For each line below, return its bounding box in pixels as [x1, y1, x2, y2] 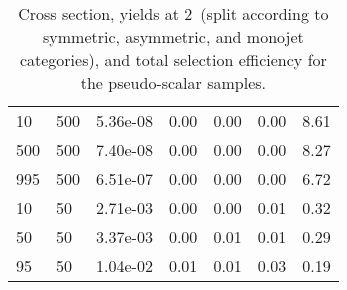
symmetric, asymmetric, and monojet [43, 25, 304, 48]
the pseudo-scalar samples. [80, 71, 266, 94]
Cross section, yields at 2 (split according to [18, 2, 329, 25]
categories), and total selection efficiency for [19, 48, 327, 71]
